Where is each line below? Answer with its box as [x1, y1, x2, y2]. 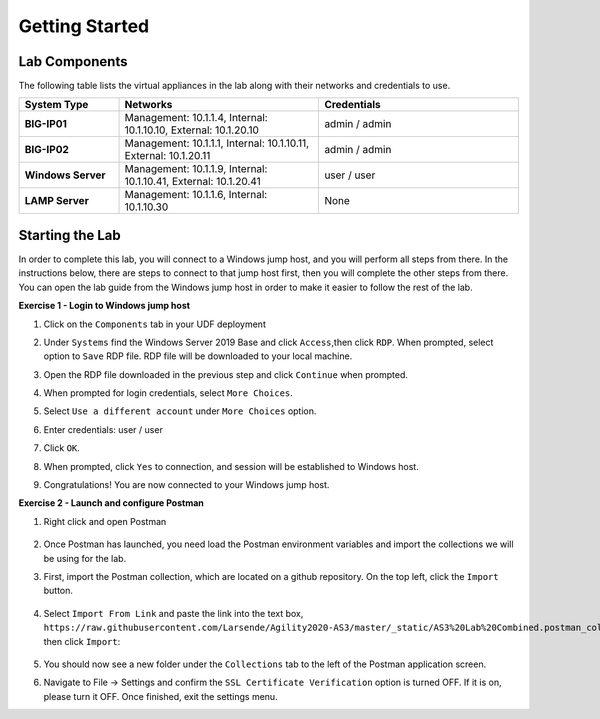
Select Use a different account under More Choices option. [43, 405, 317, 417]
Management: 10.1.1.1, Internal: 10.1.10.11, [124, 136, 310, 150]
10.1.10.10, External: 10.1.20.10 [124, 123, 259, 137]
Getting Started [18, 15, 150, 37]
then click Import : [43, 635, 121, 647]
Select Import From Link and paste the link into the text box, [43, 607, 304, 619]
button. [43, 585, 74, 597]
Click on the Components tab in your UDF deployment [43, 318, 267, 330]
